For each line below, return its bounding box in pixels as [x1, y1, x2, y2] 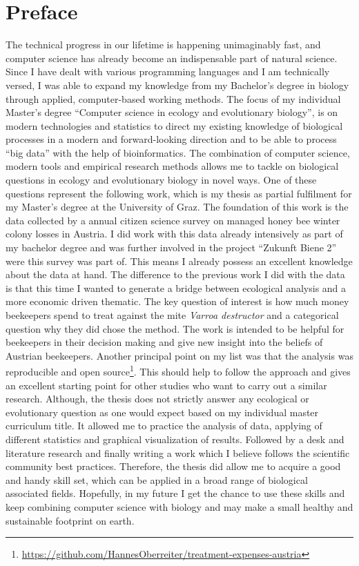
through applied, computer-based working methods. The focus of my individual [6, 91, 341, 106]
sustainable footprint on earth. [6, 513, 135, 527]
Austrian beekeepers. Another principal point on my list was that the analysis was [6, 348, 353, 362]
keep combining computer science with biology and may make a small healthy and [6, 499, 353, 514]
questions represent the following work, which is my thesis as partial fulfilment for [6, 186, 352, 200]
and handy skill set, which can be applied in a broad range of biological [6, 472, 308, 487]
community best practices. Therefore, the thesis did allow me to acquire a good [6, 459, 341, 474]
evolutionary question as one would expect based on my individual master [6, 404, 319, 419]
